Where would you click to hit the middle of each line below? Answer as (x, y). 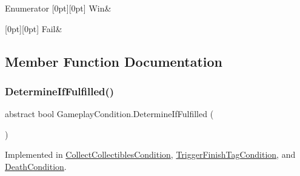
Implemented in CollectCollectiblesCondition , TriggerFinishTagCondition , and (150, 154)
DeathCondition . (36, 166)
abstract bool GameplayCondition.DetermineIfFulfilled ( (109, 114)
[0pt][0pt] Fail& (34, 28)
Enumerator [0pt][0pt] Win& (58, 8)
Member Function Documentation (114, 61)
